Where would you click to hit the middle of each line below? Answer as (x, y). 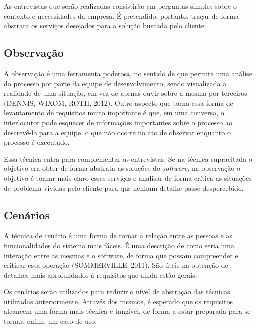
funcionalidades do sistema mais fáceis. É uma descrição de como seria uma (119, 245)
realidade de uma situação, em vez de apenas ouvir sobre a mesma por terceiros (126, 93)
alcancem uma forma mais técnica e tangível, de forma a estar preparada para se (127, 311)
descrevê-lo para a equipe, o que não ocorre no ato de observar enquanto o (117, 132)
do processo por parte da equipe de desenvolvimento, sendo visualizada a (115, 83)
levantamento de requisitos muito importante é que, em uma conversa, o (114, 112)
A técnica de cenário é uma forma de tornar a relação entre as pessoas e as (118, 236)
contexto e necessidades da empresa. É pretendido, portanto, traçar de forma (121, 16)
